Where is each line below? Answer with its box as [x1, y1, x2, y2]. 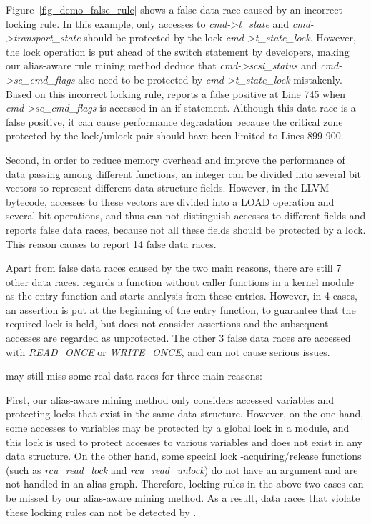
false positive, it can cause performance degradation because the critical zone [6, 114, 343, 129]
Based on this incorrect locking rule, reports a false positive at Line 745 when [6, 86, 346, 101]
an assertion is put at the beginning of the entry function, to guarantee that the [6, 302, 356, 317]
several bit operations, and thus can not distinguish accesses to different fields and [6, 208, 366, 223]
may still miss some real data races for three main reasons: [6, 368, 262, 383]
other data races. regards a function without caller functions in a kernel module [6, 274, 354, 289]
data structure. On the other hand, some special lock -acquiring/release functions [6, 448, 362, 463]
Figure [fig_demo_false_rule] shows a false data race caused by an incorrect [6, 2, 342, 16]
